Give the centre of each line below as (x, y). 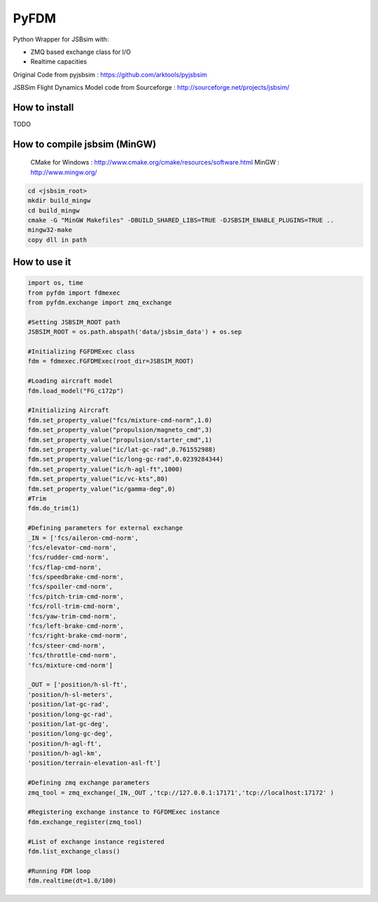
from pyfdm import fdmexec (74, 293)
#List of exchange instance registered (96, 841)
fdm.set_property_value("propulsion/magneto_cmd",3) (120, 430)
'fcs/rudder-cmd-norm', (69, 557)
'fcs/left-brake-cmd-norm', (76, 626)
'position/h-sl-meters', (70, 694)
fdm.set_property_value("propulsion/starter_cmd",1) (120, 440)
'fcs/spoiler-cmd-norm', (70, 587)
